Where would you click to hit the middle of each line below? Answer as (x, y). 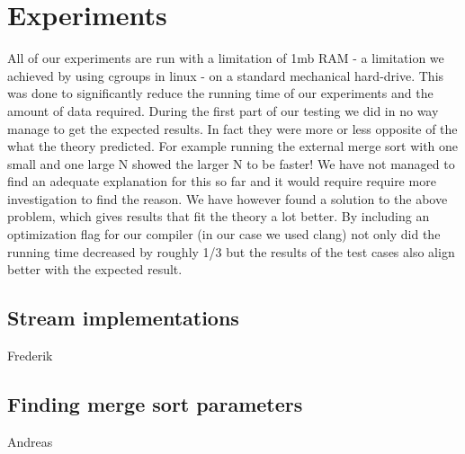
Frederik (30, 356)
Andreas (30, 441)
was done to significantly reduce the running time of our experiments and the (220, 93)
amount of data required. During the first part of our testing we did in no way (223, 110)
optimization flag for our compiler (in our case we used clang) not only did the (224, 234)
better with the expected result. (95, 269)
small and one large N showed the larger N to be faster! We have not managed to (231, 163)
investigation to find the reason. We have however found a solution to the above (228, 198)
